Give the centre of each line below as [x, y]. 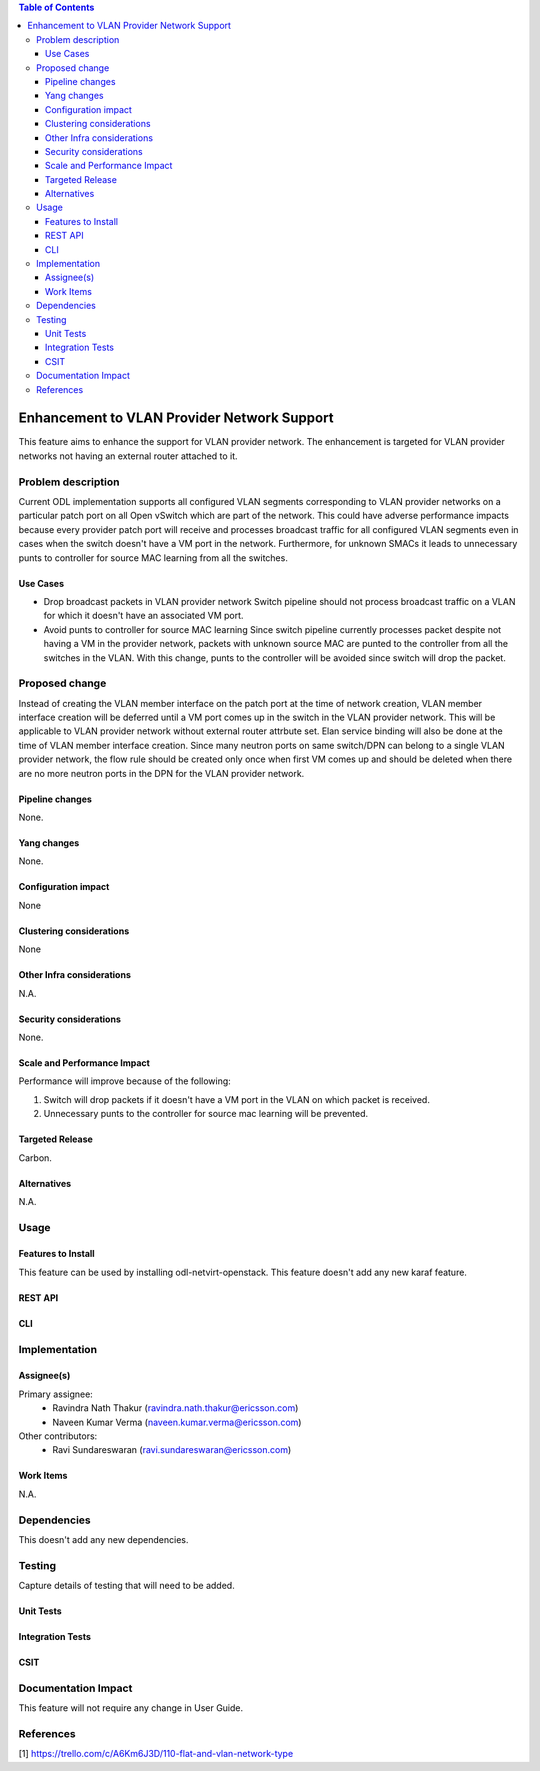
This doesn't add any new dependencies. [103, 1539]
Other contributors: [58, 1436]
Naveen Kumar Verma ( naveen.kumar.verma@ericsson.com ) [177, 1422]
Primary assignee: [56, 1394]
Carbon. [35, 1157]
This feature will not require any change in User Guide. [131, 1708]
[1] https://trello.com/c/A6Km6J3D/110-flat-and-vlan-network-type [156, 1754]
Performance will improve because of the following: [125, 1081]
